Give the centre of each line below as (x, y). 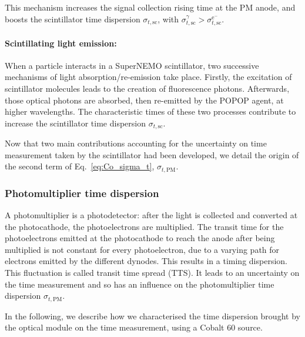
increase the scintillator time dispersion (75, 123)
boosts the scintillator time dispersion (73, 19)
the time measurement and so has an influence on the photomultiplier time (140, 284)
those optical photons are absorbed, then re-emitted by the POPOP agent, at (144, 100)
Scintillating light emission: (61, 43)
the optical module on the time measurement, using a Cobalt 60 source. (134, 327)
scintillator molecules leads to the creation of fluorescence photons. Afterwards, (147, 88)
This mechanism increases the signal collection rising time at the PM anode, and (150, 7)
